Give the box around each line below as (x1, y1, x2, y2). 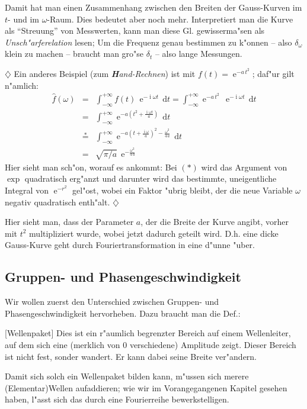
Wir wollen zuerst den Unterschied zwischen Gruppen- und (5, 295, 219, 308)
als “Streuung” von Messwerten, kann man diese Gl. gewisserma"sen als (5, 24, 265, 37)
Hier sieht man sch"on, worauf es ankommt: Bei (5, 160, 177, 173)
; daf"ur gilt (252, 67, 295, 79)
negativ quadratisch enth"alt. (5, 195, 110, 208)
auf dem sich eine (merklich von (5, 338, 120, 350)
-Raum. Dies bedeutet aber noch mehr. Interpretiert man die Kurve (47, 12, 293, 25)
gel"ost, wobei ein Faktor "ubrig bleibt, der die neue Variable (72, 184, 293, 197)
